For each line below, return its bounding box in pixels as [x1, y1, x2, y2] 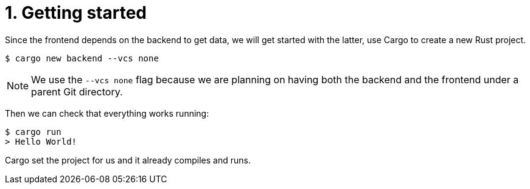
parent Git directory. [31, 85, 123, 98]
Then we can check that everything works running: [5, 108, 209, 119]
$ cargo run [5, 126, 61, 137]
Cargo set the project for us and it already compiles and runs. [5, 154, 251, 165]
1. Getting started [5, 2, 147, 23]
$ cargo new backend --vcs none [5, 53, 159, 63]
